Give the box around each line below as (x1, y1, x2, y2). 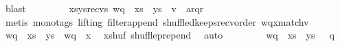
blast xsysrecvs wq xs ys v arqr (5, 1, 204, 15)
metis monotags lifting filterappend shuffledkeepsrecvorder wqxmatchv (5, 14, 309, 28)
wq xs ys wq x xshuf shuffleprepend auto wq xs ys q (5, 28, 335, 42)
